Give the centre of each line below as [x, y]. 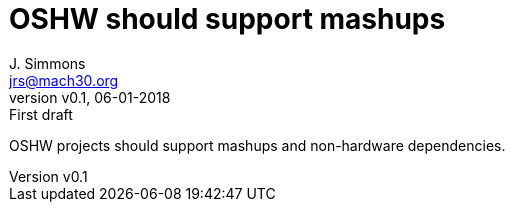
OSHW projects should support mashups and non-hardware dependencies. [257, 145]
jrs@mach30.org [64, 80]
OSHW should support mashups [227, 19]
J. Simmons [47, 63]
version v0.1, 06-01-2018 [90, 97]
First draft [41, 114]
